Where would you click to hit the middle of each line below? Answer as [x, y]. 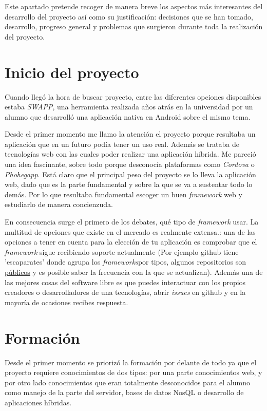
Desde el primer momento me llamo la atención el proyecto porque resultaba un [130, 134]
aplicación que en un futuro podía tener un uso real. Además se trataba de [122, 144]
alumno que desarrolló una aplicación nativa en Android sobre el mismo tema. [128, 116]
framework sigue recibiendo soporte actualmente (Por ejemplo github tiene [122, 251]
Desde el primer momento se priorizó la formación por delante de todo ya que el [131, 362]
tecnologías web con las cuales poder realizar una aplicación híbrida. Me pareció [130, 154]
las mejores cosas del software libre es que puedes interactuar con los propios [125, 282]
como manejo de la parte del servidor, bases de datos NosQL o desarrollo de [124, 392]
